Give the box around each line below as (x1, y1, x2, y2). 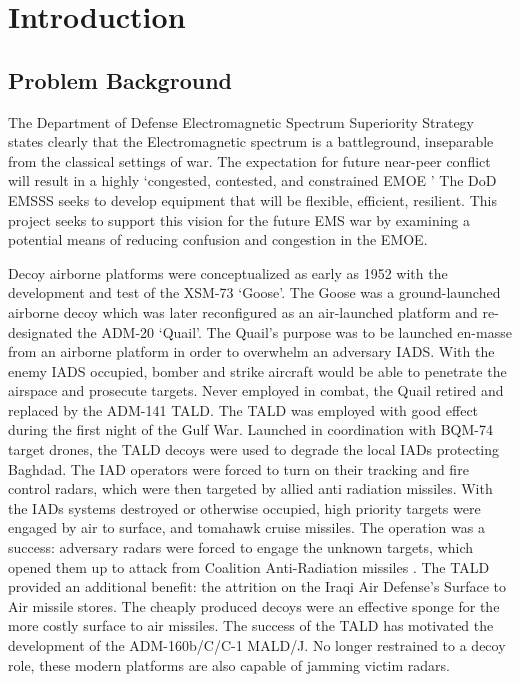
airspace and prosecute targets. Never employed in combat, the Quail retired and (8, 380, 504, 401)
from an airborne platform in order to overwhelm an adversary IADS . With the (8, 341, 495, 362)
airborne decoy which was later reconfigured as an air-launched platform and (8, 301, 478, 322)
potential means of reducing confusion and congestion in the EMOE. (8, 229, 428, 250)
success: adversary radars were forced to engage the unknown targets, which (8, 537, 474, 558)
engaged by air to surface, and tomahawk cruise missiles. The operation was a (8, 517, 485, 538)
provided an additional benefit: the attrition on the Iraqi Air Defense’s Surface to (8, 576, 506, 597)
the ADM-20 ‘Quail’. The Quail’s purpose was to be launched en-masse (77, 321, 512, 342)
